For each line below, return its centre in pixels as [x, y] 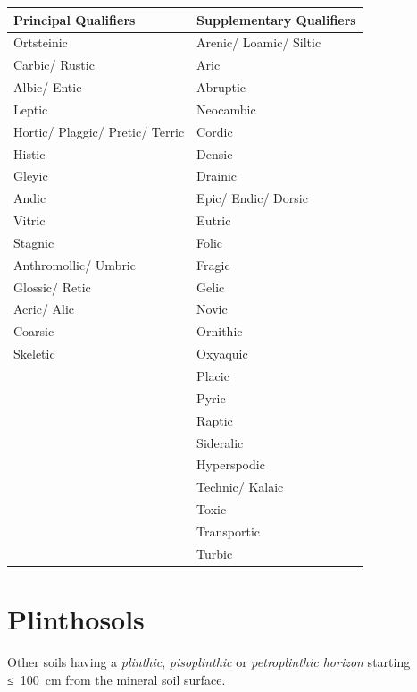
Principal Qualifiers [75, 19]
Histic [29, 153]
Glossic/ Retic [52, 287]
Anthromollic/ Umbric [75, 264]
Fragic [213, 264]
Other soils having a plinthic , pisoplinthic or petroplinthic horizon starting [209, 661]
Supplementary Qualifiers [276, 19]
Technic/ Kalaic [240, 487]
